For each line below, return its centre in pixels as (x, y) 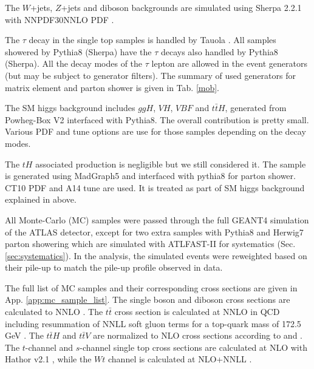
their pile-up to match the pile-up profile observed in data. (114, 267)
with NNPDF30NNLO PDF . (60, 19)
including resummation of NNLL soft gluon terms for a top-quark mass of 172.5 (153, 323)
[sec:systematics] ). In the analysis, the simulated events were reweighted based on (156, 255)
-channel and (49, 347)
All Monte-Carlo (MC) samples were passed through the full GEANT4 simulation (157, 219)
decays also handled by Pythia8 (219, 51)
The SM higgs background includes (70, 108)
